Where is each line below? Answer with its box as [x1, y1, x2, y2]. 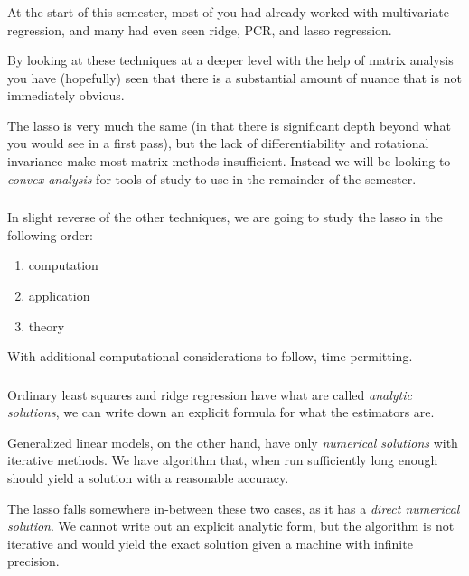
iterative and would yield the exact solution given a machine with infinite [7, 534, 413, 553]
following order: [7, 225, 93, 244]
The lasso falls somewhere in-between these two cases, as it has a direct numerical [7, 498, 460, 517]
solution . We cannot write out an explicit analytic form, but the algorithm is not [7, 516, 455, 535]
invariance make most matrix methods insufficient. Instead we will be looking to [7, 152, 451, 171]
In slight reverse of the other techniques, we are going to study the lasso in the [7, 208, 443, 227]
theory [28, 316, 65, 335]
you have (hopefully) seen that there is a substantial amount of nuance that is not [7, 68, 462, 87]
